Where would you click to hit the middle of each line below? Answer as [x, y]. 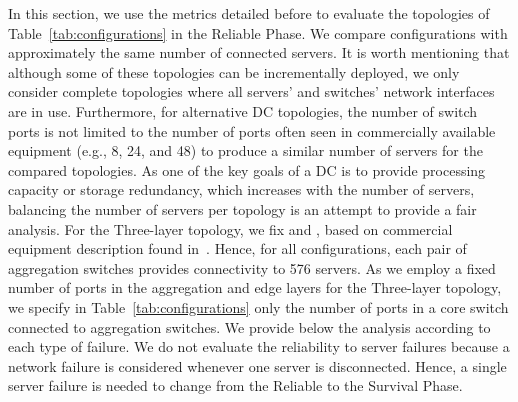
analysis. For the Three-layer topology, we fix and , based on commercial [230, 228]
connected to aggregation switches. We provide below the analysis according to [249, 326]
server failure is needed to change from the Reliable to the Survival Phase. [235, 385]
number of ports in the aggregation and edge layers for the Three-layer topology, [255, 287]
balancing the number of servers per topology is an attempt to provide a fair [242, 208]
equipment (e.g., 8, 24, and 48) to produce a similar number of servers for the [245, 150]
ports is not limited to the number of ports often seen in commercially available [252, 130]
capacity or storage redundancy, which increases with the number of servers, [241, 189]
